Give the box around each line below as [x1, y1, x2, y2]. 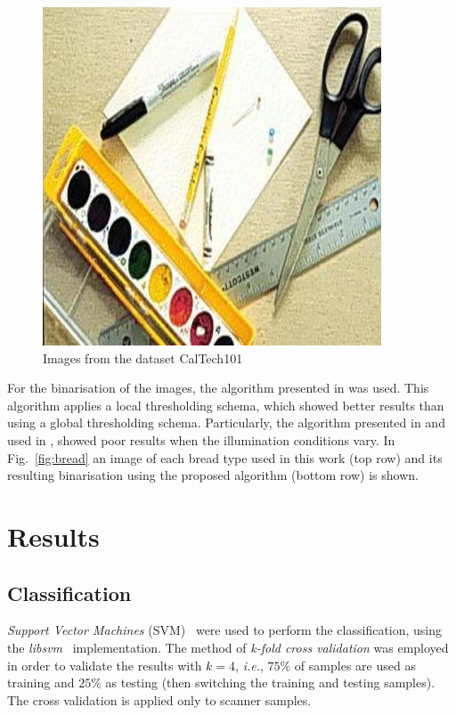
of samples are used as [294, 655, 416, 674]
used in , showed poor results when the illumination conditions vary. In [7, 430, 395, 449]
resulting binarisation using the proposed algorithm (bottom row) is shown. [7, 466, 419, 484]
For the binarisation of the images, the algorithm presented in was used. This [7, 378, 429, 397]
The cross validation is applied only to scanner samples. [7, 690, 312, 709]
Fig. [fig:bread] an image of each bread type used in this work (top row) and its [7, 448, 443, 467]
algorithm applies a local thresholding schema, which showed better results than [7, 395, 444, 414]
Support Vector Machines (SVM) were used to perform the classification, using [7, 621, 443, 639]
